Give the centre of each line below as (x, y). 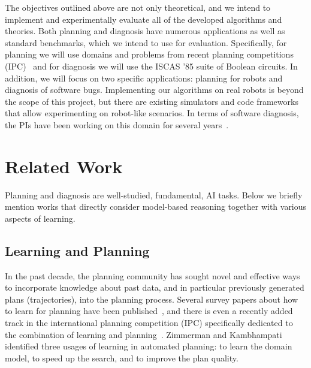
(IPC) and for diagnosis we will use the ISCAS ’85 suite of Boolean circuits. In (151, 66)
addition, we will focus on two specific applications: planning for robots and (144, 78)
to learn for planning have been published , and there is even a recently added (149, 311)
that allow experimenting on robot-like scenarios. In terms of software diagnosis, (152, 113)
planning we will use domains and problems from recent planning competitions (149, 54)
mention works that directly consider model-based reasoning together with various (156, 206)
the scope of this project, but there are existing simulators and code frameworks (152, 101)
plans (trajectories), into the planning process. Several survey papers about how (152, 299)
